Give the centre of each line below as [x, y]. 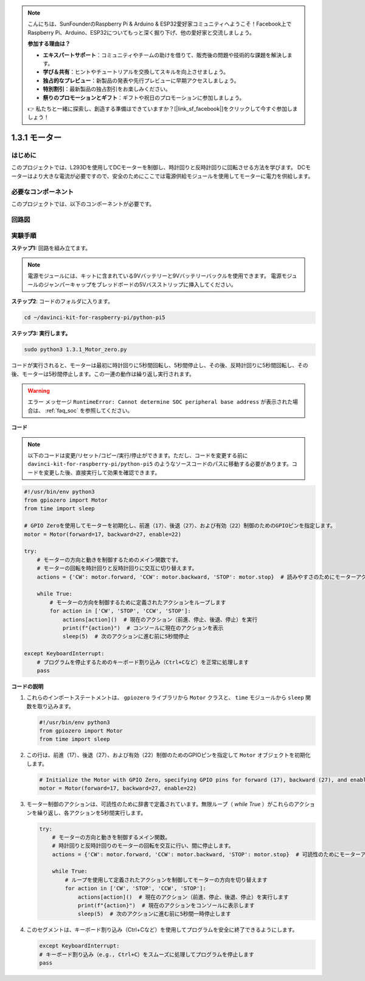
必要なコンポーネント [43, 192]
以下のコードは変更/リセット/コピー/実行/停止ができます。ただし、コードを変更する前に [138, 455]
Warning [39, 390]
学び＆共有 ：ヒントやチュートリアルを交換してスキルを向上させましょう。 [136, 72]
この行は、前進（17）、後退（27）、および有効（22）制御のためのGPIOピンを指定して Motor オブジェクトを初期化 [169, 755]
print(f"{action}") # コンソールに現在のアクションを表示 [143, 628]
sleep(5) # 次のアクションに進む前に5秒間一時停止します [154, 914]
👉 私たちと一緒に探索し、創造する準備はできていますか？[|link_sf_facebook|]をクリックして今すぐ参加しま [163, 108]
